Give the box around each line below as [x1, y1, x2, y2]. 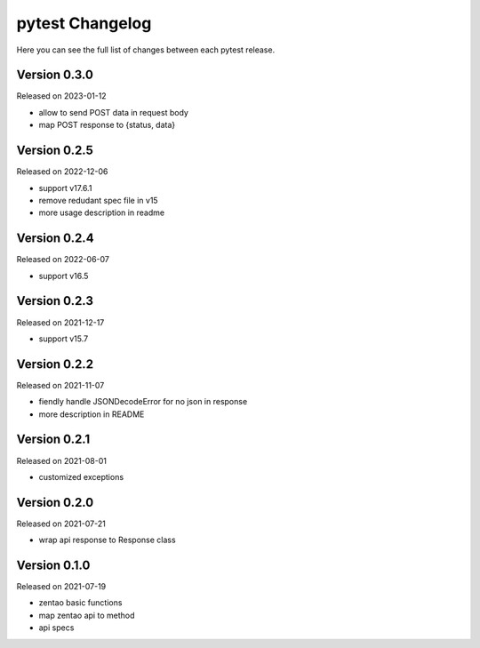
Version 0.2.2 [16, 356, 93, 372]
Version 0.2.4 [16, 231, 94, 246]
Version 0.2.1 [16, 432, 91, 447]
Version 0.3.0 [16, 68, 93, 83]
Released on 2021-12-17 [16, 316, 105, 328]
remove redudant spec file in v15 [38, 195, 159, 205]
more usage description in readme [38, 207, 164, 218]
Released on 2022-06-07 [16, 254, 110, 265]
